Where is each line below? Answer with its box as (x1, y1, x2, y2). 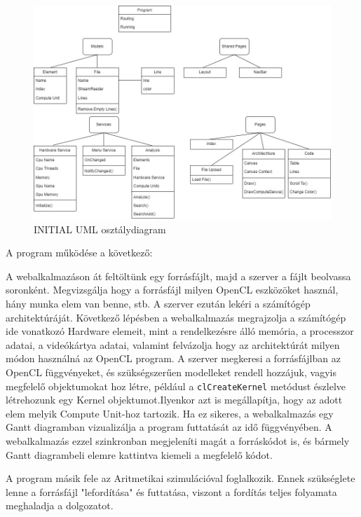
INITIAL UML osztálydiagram (34, 221, 166, 236)
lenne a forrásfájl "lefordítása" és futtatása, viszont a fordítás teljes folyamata (6, 484, 337, 499)
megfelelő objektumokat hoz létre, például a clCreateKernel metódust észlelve (6, 378, 346, 393)
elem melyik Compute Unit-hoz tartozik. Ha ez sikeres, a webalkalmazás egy (6, 406, 334, 420)
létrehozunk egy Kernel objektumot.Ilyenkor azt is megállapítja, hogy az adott (6, 392, 343, 407)
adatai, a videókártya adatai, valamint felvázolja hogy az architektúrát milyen (6, 337, 340, 352)
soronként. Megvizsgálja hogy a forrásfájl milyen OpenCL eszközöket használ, (6, 282, 339, 297)
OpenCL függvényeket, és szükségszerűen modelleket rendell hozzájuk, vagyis (6, 364, 336, 379)
